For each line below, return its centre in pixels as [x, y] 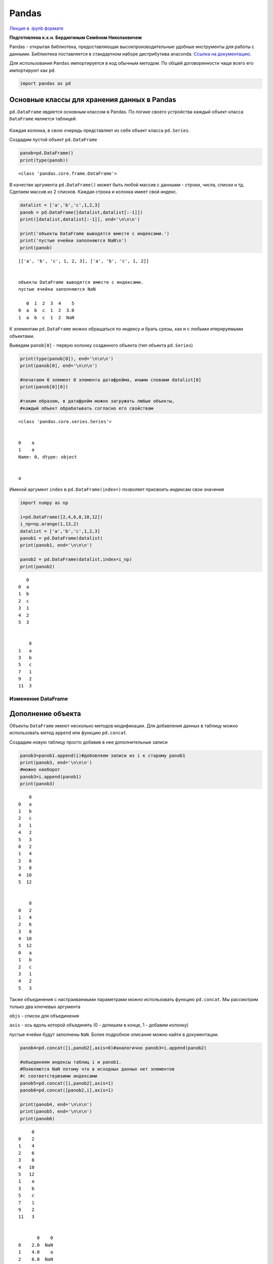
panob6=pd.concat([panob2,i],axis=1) [67, 1090]
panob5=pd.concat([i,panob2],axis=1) [67, 1083]
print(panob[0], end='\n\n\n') [59, 366]
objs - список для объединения [44, 1016]
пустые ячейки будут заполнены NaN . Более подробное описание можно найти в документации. [114, 1034]
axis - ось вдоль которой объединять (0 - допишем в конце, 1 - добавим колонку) [99, 1025]
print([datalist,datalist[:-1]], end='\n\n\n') [80, 219]
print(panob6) [37, 1118]
